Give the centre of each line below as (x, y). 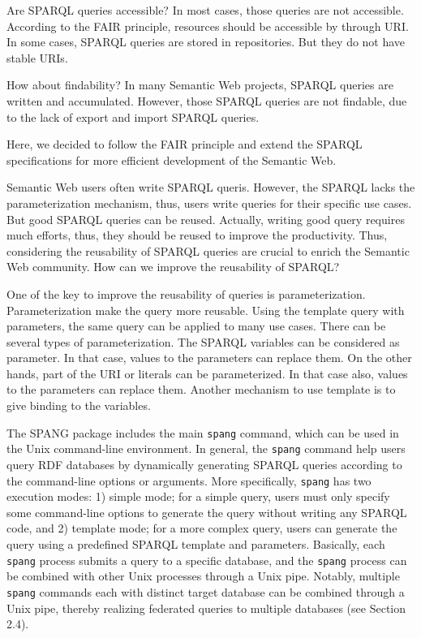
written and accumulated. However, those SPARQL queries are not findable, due (207, 100)
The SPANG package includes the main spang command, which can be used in (203, 432)
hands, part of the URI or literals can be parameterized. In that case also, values (207, 373)
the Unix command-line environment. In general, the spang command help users (206, 448)
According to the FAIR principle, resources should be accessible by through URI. (208, 26)
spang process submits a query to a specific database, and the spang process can (207, 560)
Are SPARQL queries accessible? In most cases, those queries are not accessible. (205, 10)
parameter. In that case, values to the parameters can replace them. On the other (209, 358)
